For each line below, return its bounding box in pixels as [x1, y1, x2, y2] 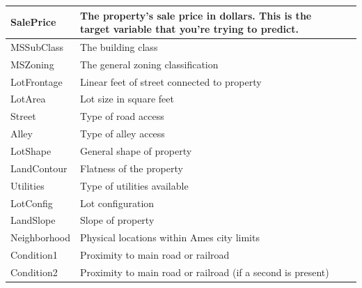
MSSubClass [10, 39, 64, 54]
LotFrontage [10, 74, 63, 89]
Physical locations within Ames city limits [80, 230, 260, 245]
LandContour [10, 160, 68, 175]
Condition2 [10, 264, 58, 279]
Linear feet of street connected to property [80, 74, 262, 89]
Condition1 [10, 248, 58, 262]
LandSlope [10, 213, 56, 227]
